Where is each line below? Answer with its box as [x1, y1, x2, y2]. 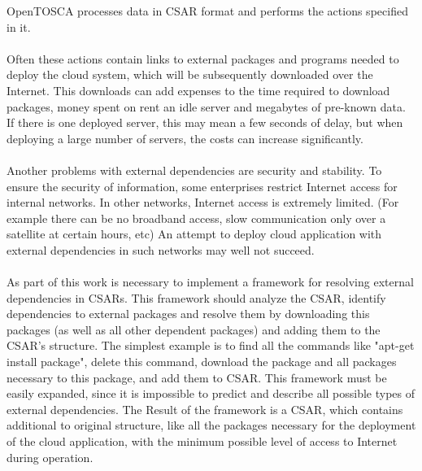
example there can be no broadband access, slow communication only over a [7, 209, 386, 226]
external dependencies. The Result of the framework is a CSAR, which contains [7, 400, 403, 417]
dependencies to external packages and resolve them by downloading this [7, 305, 370, 322]
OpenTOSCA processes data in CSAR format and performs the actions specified [7, 2, 408, 19]
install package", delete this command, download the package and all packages [7, 353, 397, 370]
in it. [7, 18, 31, 35]
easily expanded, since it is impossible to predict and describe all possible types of [7, 385, 415, 402]
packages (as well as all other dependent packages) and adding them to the [7, 321, 381, 338]
